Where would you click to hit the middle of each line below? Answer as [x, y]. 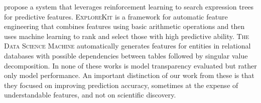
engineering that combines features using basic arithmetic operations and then [124, 26]
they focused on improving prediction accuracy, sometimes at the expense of [121, 85]
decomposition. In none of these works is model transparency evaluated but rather [130, 65]
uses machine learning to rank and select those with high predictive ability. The [127, 36]
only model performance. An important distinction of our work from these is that [129, 75]
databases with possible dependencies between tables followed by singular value [126, 55]
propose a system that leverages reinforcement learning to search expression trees [129, 6]
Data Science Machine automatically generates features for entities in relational [127, 46]
